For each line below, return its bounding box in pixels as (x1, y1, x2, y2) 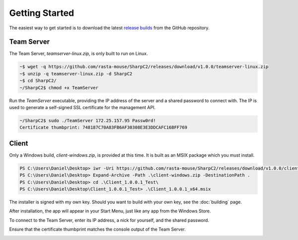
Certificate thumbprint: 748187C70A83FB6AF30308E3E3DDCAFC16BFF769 (19, 124, 188, 130)
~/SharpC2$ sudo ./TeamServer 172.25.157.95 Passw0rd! (19, 118, 156, 123)
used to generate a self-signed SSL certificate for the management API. (9, 104, 156, 110)
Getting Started (9, 7, 74, 18)
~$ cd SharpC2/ (19, 78, 57, 84)
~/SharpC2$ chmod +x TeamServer (19, 85, 99, 90)
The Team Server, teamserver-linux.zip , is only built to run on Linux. (9, 51, 149, 57)
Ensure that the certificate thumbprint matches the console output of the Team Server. (9, 226, 186, 233)
